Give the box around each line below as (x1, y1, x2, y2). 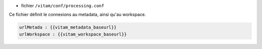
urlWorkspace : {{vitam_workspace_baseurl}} (19, 32, 127, 37)
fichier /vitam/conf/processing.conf (21, 3, 104, 8)
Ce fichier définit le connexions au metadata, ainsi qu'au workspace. (9, 12, 146, 17)
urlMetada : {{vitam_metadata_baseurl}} (19, 25, 116, 30)
